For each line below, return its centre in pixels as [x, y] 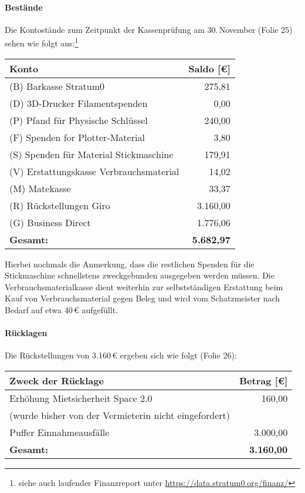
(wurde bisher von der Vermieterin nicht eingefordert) [120, 415]
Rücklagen [26, 333]
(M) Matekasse [40, 188]
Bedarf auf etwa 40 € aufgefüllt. [61, 310]
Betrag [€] [264, 380]
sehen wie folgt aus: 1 [42, 42]
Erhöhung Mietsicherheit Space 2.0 [81, 398]
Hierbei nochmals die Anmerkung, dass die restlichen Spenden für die [130, 264]
